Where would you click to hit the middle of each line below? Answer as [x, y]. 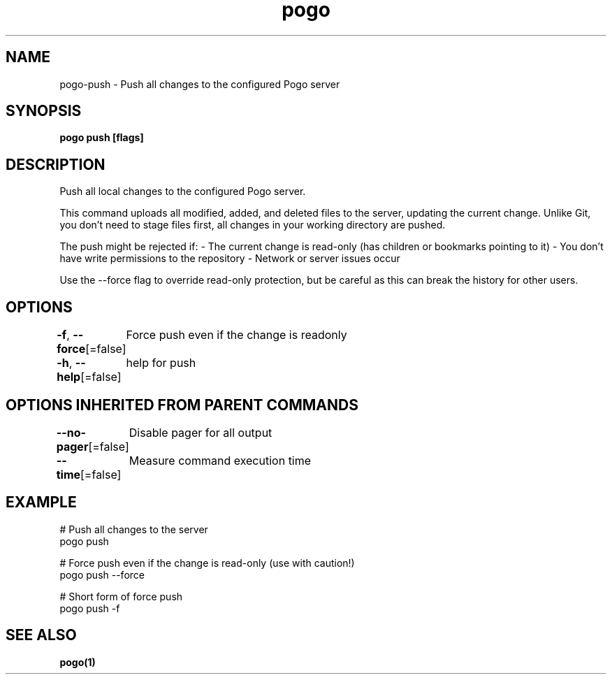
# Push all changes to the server [134, 529]
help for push [161, 363]
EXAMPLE [41, 502]
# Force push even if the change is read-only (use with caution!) [207, 563]
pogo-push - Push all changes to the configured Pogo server [200, 84]
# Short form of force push [121, 596]
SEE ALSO [41, 635]
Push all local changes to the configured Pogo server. [183, 191]
